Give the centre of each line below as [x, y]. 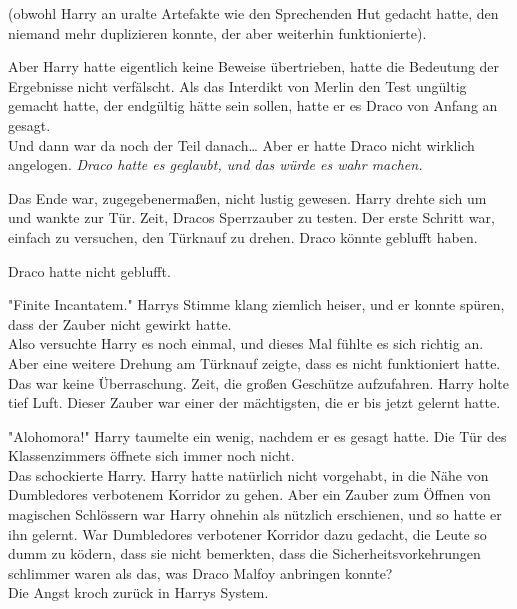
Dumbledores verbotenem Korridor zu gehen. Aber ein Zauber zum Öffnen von [249, 494]
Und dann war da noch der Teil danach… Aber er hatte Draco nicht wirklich [241, 144]
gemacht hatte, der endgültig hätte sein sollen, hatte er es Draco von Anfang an [253, 105]
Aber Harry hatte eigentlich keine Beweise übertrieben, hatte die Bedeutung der [254, 66]
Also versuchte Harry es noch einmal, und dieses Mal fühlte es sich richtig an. [246, 343]
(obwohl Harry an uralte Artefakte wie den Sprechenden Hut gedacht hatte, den [253, 13]
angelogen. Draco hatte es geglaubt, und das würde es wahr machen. [215, 164]
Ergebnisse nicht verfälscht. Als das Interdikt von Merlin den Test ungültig [237, 85]
